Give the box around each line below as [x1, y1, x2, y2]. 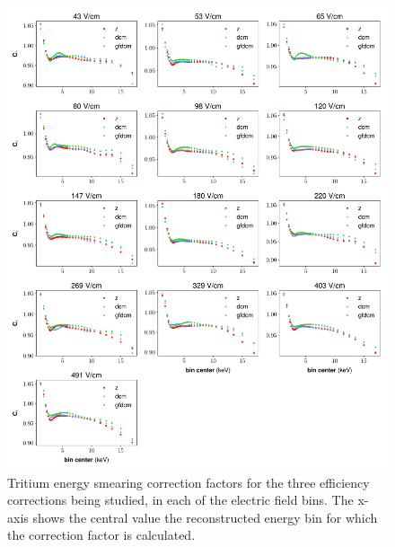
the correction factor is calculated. [7, 525, 196, 544]
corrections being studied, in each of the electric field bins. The [7, 490, 354, 509]
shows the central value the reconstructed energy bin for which [32, 507, 378, 526]
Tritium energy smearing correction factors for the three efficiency [7, 472, 370, 491]
